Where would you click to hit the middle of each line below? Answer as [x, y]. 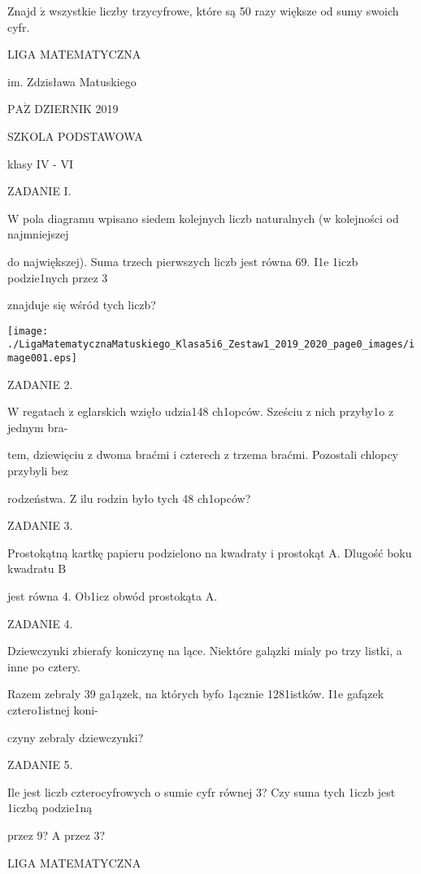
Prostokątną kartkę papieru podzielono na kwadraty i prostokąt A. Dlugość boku [210, 552]
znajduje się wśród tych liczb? [82, 305]
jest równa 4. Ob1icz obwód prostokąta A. [113, 596]
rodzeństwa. [37, 498]
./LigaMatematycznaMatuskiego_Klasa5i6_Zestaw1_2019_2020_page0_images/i [211, 345]
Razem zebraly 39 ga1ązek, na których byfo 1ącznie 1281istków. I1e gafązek [196, 694]
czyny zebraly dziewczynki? [76, 737]
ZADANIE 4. [40, 623]
